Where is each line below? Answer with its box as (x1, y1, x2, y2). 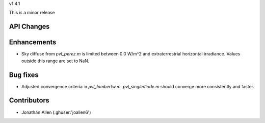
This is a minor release (9, 10, 55, 16)
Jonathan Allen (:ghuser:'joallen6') (21, 109, 91, 115)
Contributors (9, 96, 50, 105)
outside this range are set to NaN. (21, 58, 90, 64)
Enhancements (9, 38, 56, 47)
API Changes (9, 23, 50, 31)
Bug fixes (9, 71, 39, 79)
